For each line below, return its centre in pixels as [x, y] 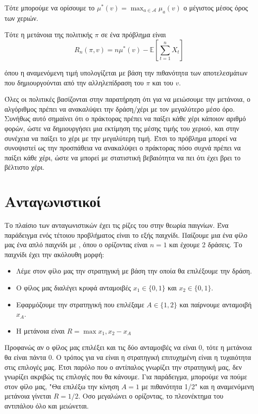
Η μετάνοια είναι [40, 330]
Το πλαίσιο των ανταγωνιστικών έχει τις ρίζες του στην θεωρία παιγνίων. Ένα [117, 225]
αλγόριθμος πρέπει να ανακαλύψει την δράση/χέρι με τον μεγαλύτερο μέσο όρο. [120, 108]
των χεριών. [22, 18]
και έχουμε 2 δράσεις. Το [206, 244]
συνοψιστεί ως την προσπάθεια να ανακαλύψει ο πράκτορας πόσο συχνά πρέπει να [123, 148]
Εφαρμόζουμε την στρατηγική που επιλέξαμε [80, 304]
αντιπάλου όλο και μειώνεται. [47, 405]
